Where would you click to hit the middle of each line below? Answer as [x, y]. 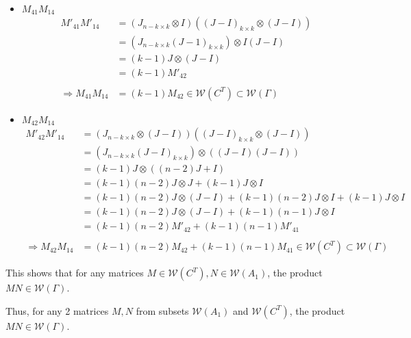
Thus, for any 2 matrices [57, 310]
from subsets [162, 310]
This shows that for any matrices [75, 273]
